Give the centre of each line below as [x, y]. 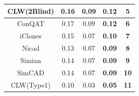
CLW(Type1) [31, 84]
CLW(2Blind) [31, 11]
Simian [31, 60]
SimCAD [31, 72]
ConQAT [31, 23]
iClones [31, 36]
